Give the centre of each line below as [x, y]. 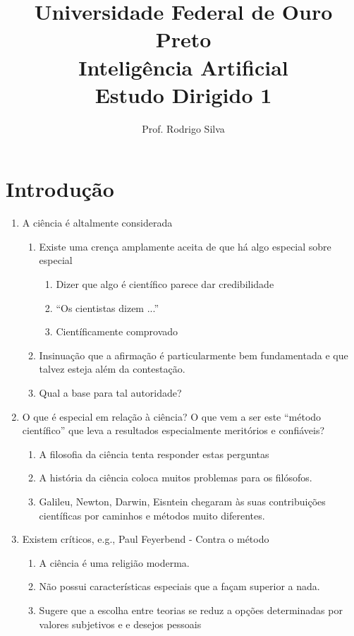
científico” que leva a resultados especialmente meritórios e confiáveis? [173, 430]
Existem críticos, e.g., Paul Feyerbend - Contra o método [146, 539]
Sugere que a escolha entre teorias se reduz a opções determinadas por [191, 610]
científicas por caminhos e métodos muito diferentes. [152, 515]
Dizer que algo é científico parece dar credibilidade [165, 284]
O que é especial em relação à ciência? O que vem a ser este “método [172, 416]
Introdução [60, 189]
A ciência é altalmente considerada [97, 223]
